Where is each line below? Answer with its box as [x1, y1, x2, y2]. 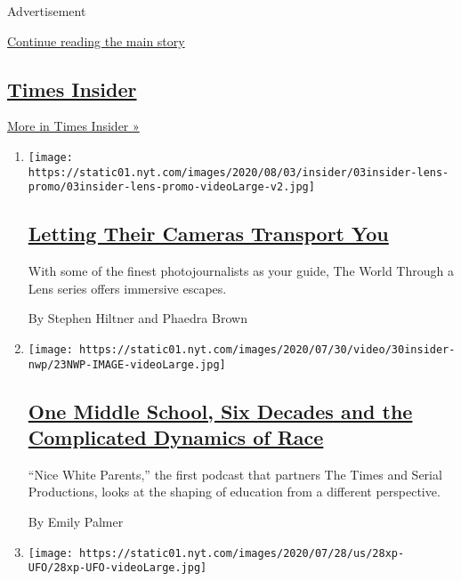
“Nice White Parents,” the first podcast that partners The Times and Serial [28, 464, 442, 483]
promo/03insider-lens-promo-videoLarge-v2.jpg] [28, 181, 315, 194]
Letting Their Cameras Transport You [28, 220, 389, 247]
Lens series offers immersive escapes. [28, 278, 227, 297]
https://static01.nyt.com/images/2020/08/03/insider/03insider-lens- [28, 165, 449, 179]
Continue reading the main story [7, 31, 185, 50]
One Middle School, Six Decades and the [28, 397, 413, 424]
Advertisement [7, 2, 86, 20]
